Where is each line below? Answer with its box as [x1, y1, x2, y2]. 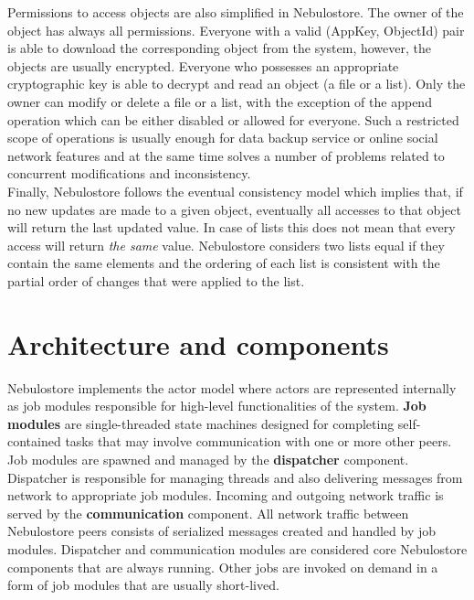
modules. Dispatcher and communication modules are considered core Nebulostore [7, 539, 468, 558]
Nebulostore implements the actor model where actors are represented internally [7, 378, 457, 397]
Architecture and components [7, 325, 389, 362]
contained [7, 432, 61, 451]
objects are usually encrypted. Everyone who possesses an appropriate [7, 56, 399, 75]
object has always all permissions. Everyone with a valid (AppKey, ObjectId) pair [7, 20, 465, 39]
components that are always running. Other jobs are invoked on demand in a [7, 557, 438, 576]
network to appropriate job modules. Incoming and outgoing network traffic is [7, 486, 444, 505]
